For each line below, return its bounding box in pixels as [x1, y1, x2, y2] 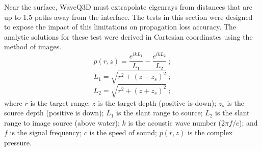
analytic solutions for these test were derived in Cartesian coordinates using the [4, 31, 253, 42]
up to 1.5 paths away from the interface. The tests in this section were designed [4, 11, 253, 22]
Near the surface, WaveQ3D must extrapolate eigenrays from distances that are [4, 2, 252, 12]
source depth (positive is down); [4, 107, 104, 118]
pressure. [4, 137, 32, 148]
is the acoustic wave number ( [128, 117, 222, 128]
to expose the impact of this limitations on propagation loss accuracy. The [4, 21, 237, 32]
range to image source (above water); [4, 117, 120, 128]
